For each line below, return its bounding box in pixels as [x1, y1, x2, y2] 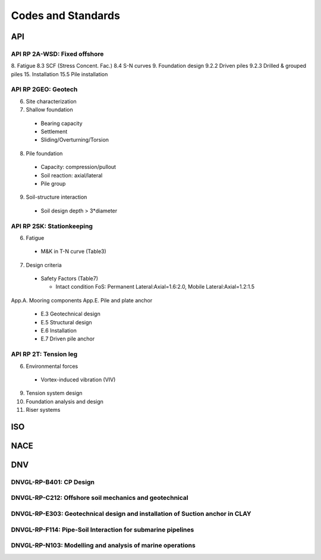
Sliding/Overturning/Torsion [40, 136, 109, 143]
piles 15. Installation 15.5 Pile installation [11, 70, 108, 77]
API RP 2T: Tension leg [11, 350, 78, 358]
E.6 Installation [40, 327, 77, 334]
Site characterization [26, 98, 77, 105]
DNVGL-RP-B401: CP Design [11, 478, 95, 486]
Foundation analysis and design [26, 398, 104, 405]
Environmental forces [26, 362, 78, 370]
